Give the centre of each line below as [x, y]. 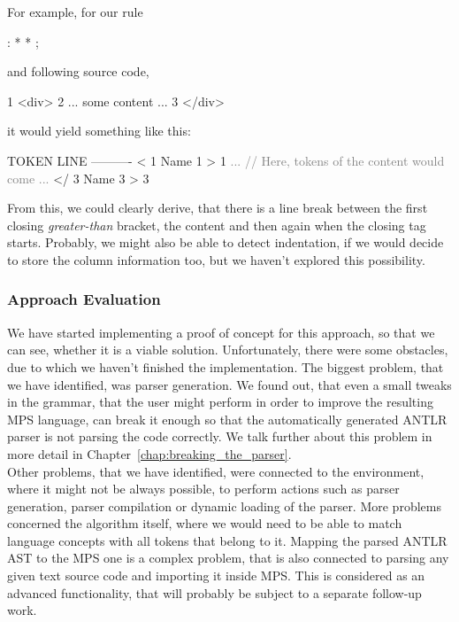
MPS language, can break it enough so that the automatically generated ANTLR [227, 419]
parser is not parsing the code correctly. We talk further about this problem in [220, 436]
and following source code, [78, 71]
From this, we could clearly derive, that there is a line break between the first [218, 208]
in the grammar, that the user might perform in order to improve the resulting [220, 402]
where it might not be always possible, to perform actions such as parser [203, 489]
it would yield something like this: [99, 131]
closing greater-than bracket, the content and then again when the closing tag [217, 225]
